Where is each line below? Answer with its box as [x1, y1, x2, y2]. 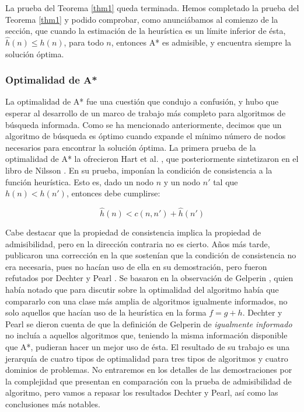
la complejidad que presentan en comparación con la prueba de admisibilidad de [5, 375, 292, 387]
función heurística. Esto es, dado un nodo [5, 175, 154, 188]
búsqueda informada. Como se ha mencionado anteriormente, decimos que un [5, 118, 282, 130]
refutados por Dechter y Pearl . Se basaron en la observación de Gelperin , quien [5, 272, 293, 284]
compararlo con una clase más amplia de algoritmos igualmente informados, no [5, 295, 288, 307]
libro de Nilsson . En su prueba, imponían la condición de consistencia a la [5, 164, 272, 176]
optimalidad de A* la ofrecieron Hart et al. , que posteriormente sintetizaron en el [5, 153, 299, 165]
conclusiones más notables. [5, 397, 100, 410]
